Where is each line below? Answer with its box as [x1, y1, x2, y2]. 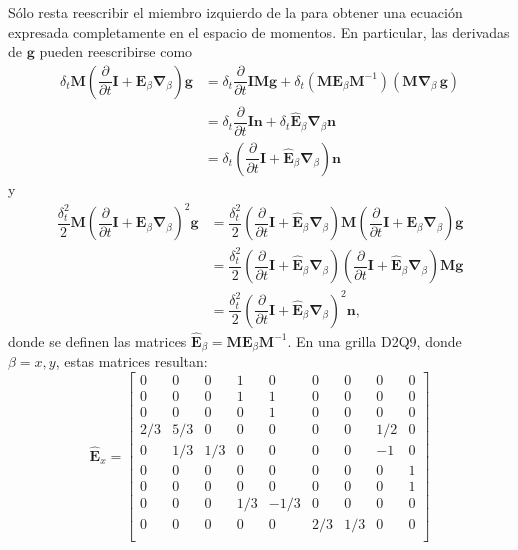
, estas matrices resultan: [55, 351, 208, 372]
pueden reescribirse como [39, 41, 193, 62]
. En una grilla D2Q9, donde [287, 330, 462, 351]
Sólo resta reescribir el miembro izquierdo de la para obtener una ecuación [8, 2, 463, 22]
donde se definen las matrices [8, 330, 187, 351]
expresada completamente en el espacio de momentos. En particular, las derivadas [8, 21, 510, 42]
